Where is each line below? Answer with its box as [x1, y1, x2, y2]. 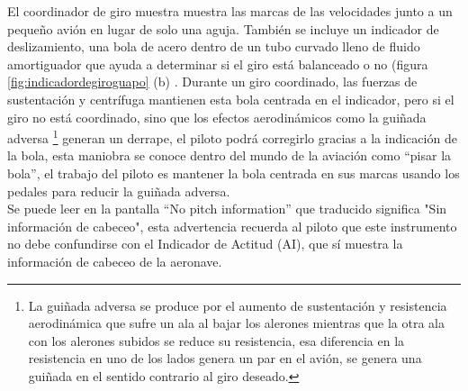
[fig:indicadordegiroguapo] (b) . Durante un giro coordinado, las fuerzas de [7, 72, 418, 91]
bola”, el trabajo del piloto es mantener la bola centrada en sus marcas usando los [7, 164, 460, 182]
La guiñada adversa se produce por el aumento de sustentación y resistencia [28, 296, 447, 314]
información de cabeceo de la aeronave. [7, 251, 222, 270]
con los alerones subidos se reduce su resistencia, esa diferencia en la [28, 331, 405, 350]
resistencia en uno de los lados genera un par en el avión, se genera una [28, 349, 422, 368]
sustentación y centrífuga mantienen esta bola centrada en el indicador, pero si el [7, 89, 454, 108]
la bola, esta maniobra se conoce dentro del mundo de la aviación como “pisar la [7, 146, 452, 165]
